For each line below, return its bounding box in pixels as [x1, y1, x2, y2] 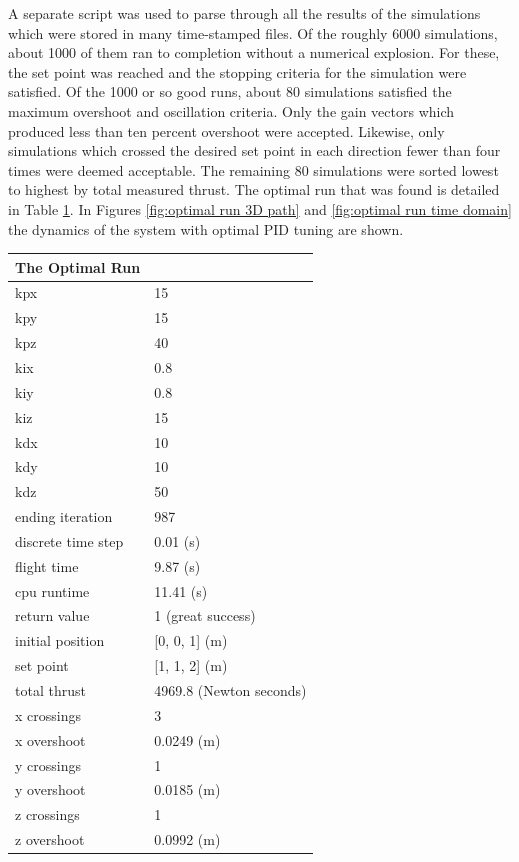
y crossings [15, 754, 81, 775]
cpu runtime [15, 580, 90, 601]
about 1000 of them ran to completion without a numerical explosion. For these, [8, 42, 500, 63]
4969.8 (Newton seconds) [154, 679, 307, 700]
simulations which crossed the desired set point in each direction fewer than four [8, 140, 501, 161]
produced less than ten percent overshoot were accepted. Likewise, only [8, 120, 445, 141]
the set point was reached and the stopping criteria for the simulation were [8, 61, 467, 82]
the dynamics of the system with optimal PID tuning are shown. [8, 218, 404, 239]
